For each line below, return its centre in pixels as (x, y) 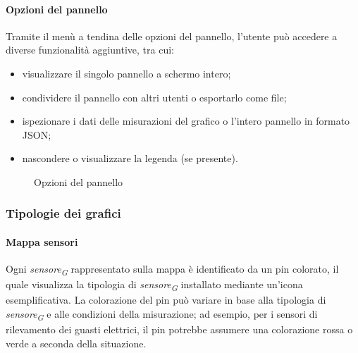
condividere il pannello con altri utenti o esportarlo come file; (154, 97)
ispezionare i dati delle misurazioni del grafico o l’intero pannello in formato (186, 121)
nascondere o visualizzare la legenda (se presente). (130, 158)
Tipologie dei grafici (63, 213)
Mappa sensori (42, 241)
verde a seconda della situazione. (76, 343)
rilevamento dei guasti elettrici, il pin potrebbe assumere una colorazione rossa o (179, 329)
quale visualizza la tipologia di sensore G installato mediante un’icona (154, 285)
